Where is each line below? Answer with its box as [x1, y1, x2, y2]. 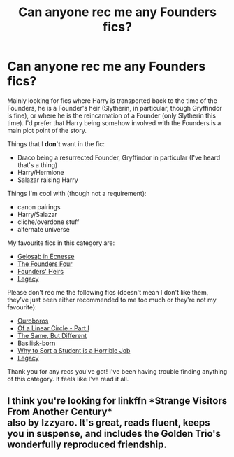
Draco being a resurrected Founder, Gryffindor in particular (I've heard [17, 153, 221, 162]
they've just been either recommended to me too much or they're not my [7, 295, 217, 304]
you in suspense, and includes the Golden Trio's [7, 428, 221, 440]
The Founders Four [17, 260, 73, 268]
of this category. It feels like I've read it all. [7, 374, 129, 383]
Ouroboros [17, 316, 49, 325]
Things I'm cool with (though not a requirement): [7, 189, 147, 197]
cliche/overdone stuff [17, 218, 80, 226]
